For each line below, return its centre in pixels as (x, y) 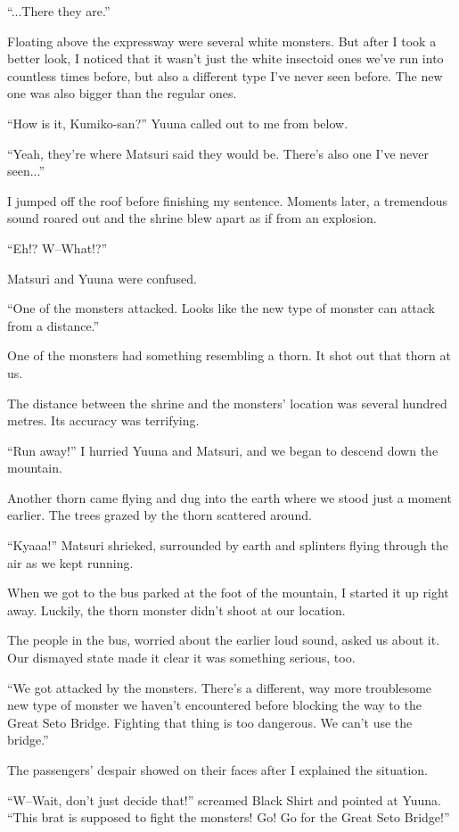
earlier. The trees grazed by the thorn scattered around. (160, 515)
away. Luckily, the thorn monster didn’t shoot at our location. (176, 610)
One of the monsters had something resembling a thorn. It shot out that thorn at (229, 355)
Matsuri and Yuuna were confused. (102, 278)
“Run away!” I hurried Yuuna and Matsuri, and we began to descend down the (223, 450)
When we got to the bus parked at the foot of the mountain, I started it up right (228, 593)
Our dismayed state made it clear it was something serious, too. (181, 658)
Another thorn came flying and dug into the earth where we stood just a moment (229, 497)
